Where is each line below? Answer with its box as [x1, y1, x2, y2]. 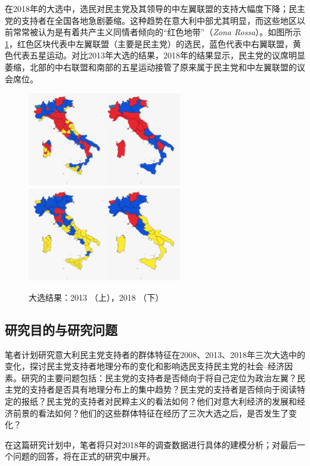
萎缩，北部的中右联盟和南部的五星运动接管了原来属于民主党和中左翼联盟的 [5, 60, 297, 73]
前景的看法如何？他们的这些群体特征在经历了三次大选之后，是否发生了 [13, 406, 289, 419]
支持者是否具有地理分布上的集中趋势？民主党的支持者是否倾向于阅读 [29, 383, 297, 396]
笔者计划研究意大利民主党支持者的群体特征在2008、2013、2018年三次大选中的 [5, 348, 305, 360]
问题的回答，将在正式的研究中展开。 [13, 450, 155, 462]
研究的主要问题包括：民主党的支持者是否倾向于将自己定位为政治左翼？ [21, 371, 297, 384]
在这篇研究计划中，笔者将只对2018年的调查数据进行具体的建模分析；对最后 [5, 438, 297, 450]
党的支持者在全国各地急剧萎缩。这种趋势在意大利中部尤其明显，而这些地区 [5, 14, 297, 26]
